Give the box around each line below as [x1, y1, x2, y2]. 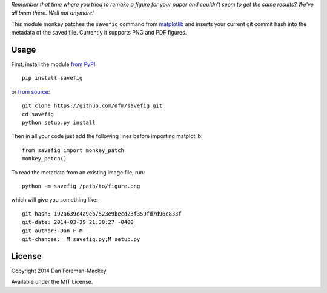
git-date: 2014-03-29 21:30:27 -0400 [22, 219, 134, 226]
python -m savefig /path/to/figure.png [22, 182, 140, 189]
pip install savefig [22, 74, 83, 82]
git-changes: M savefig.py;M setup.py [22, 235, 140, 242]
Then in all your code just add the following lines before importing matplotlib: [11, 133, 203, 140]
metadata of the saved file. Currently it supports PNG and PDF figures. [11, 29, 187, 36]
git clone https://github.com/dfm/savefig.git [22, 102, 163, 109]
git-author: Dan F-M [22, 227, 83, 234]
